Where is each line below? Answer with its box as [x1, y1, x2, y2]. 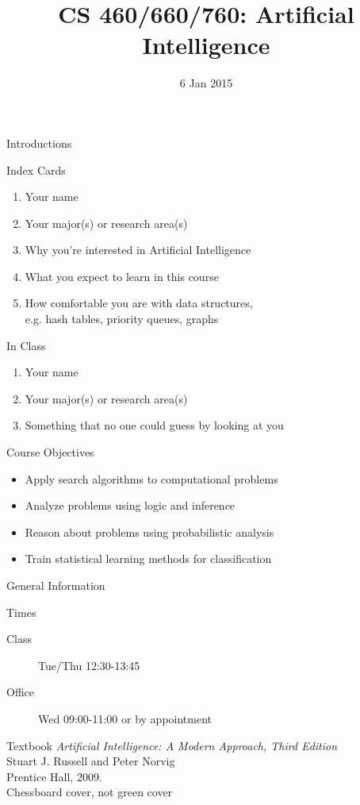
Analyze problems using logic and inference [25, 497, 236, 514]
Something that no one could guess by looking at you [25, 417, 284, 433]
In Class [6, 337, 46, 353]
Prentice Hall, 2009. [6, 768, 102, 784]
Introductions [6, 134, 72, 151]
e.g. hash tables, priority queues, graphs [25, 310, 219, 327]
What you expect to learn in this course [25, 268, 219, 284]
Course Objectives [6, 444, 94, 460]
